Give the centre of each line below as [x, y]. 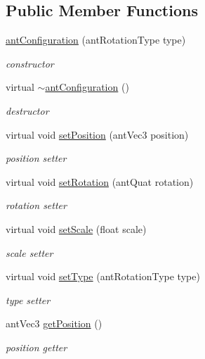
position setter [36, 158]
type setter [28, 300]
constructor [30, 63]
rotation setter [36, 205]
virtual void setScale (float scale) [76, 228]
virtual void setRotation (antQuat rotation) [100, 181]
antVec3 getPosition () [54, 323]
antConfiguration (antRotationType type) [96, 40]
